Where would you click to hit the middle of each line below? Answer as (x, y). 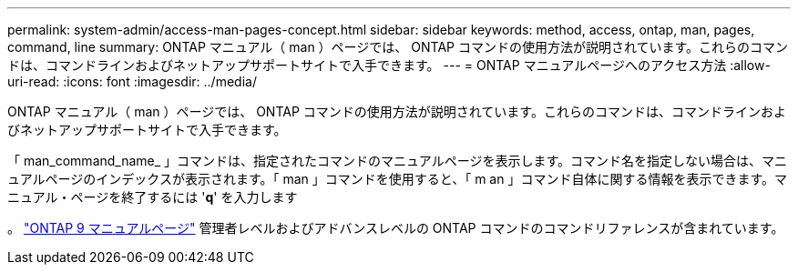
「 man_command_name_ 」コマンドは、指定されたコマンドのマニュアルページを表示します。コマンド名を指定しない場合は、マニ (397, 161)
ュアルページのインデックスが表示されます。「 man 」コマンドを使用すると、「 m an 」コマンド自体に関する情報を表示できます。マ (397, 179)
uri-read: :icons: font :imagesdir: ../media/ (132, 81)
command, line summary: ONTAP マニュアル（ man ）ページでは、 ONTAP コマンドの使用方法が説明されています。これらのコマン (398, 47)
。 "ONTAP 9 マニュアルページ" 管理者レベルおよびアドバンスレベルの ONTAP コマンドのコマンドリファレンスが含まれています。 (396, 228)
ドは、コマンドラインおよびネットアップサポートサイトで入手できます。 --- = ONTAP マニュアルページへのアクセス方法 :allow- (389, 65)
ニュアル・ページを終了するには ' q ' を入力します (153, 197)
